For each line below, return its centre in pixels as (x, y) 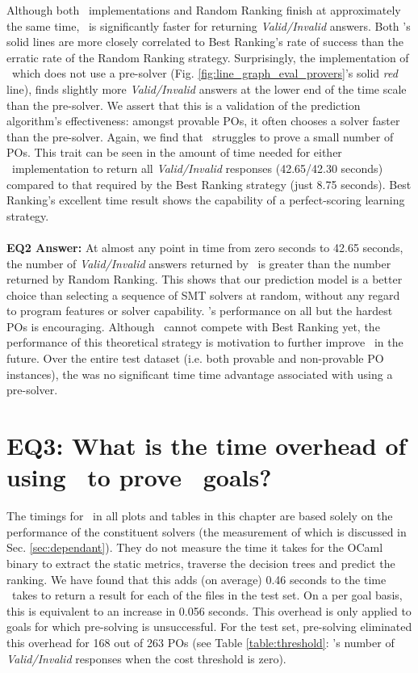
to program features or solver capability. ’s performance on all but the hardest (200, 311)
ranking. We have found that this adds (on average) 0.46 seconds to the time (196, 579)
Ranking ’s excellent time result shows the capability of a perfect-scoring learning (206, 200)
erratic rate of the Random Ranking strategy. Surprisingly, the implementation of (208, 57)
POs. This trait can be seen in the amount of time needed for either (174, 152)
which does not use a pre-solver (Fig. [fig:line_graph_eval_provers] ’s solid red (205, 73)
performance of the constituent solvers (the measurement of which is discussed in (207, 531)
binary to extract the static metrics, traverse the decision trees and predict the (201, 563)
